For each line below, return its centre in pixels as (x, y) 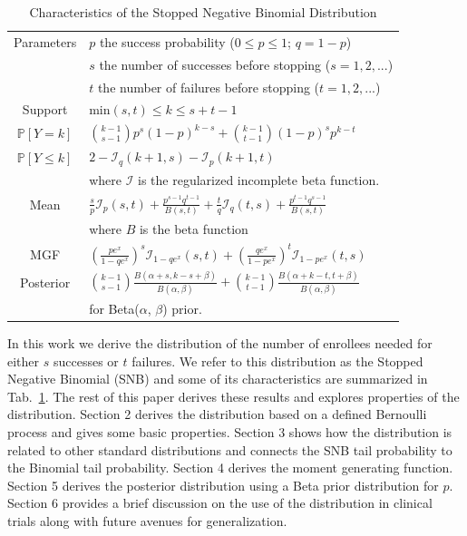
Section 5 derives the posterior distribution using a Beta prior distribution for (223, 485)
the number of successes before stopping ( (215, 64)
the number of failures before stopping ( (209, 87)
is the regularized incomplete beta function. (259, 180)
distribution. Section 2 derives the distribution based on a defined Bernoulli (217, 414)
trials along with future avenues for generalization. (147, 520)
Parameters (45, 41)
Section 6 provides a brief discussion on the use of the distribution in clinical (220, 503)
